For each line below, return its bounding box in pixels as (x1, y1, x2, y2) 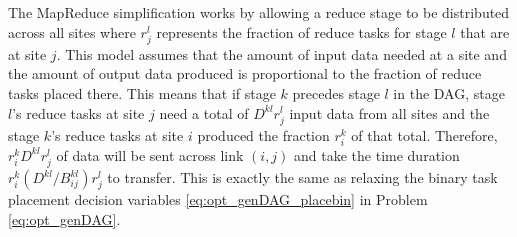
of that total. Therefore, (351, 124, 498, 145)
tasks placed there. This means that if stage (8, 82, 276, 103)
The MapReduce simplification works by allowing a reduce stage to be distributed (8, 2, 510, 22)
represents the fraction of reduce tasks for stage (156, 21, 447, 42)
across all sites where (8, 21, 136, 42)
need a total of (159, 102, 249, 123)
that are (460, 21, 510, 42)
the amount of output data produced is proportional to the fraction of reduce (8, 63, 482, 84)
